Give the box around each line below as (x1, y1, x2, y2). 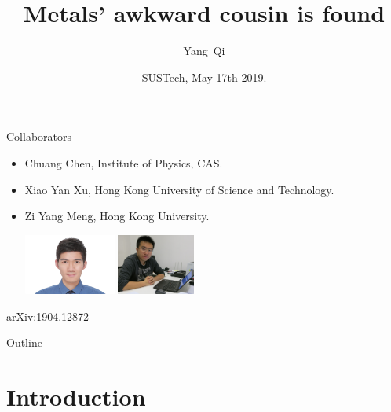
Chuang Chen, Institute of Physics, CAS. (24, 154, 223, 171)
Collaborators (6, 128, 72, 145)
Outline (6, 334, 42, 351)
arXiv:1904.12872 (6, 307, 90, 324)
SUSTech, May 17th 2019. (141, 68, 267, 85)
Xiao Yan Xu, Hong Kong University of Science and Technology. (24, 181, 334, 197)
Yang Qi (183, 42, 225, 59)
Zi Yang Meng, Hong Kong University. (24, 208, 210, 224)
